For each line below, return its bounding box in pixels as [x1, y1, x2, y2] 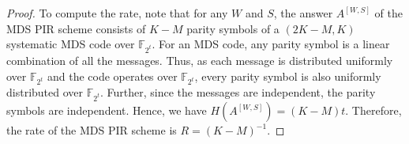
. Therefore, [345, 102, 402, 119]
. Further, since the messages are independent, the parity [100, 84, 376, 100]
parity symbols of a [186, 20, 280, 36]
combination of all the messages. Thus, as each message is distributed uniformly [6, 51, 393, 68]
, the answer [273, 5, 333, 21]
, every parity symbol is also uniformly [194, 67, 381, 84]
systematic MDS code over [6, 36, 135, 52]
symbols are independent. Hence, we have [6, 102, 207, 119]
